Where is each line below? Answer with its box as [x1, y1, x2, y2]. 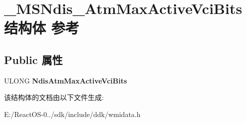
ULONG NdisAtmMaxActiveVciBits [4, 75, 127, 85]
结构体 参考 [4, 17, 79, 38]
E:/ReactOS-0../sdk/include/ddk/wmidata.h [4, 108, 141, 119]
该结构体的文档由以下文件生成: [4, 92, 104, 102]
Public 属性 [4, 51, 63, 67]
